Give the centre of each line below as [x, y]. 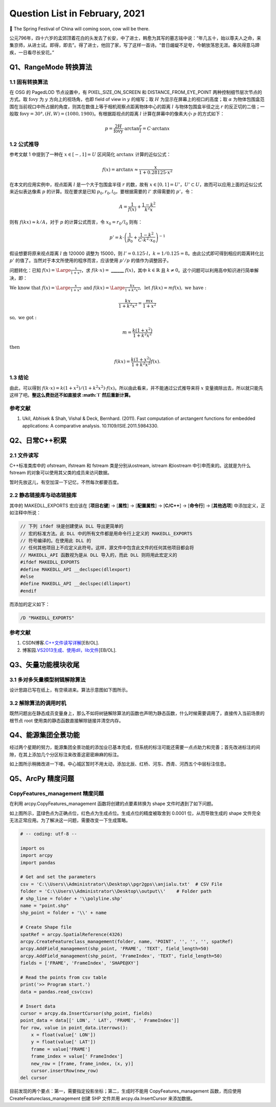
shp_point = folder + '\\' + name [63, 913]
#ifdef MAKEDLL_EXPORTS [50, 562]
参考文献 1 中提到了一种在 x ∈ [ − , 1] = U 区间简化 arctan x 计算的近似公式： [90, 154]
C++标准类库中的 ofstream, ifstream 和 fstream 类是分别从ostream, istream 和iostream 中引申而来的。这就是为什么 [130, 465]
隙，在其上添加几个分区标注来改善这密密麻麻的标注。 [65, 754]
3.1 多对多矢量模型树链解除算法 [48, 679]
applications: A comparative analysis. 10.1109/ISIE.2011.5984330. [90, 426]
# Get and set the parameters [58, 877]
